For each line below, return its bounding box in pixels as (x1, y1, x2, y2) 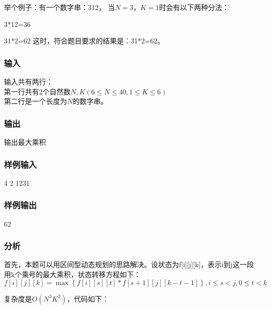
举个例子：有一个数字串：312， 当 (4, 2, 115, 12)
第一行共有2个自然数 (4, 86, 70, 96)
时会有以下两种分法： (159, 2, 229, 12)
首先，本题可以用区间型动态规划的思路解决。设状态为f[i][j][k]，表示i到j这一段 (4, 259, 254, 270)
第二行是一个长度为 (4, 96, 67, 106)
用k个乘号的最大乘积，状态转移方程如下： (4, 269, 141, 280)
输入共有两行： (4, 76, 53, 86)
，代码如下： (66, 293, 109, 304)
